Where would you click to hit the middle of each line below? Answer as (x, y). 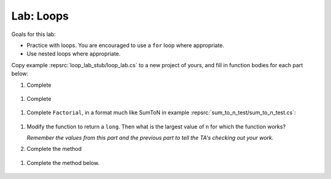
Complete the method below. (63, 163)
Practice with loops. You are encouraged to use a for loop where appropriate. (126, 45)
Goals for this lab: (34, 34)
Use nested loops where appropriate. (74, 54)
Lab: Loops (40, 16)
